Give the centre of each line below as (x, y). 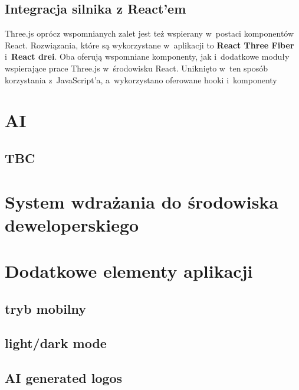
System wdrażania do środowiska (142, 201)
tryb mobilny (46, 308)
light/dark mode (56, 343)
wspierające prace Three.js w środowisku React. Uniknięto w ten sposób (137, 68)
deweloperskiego (72, 224)
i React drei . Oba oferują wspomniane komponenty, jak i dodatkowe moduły (147, 56)
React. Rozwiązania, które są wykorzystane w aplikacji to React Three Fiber (149, 45)
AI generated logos (64, 378)
